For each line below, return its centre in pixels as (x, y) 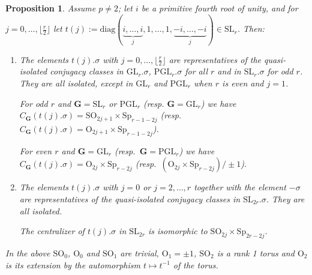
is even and (243, 83)
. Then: (251, 29)
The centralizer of (52, 231)
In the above (28, 252)
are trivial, (139, 252)
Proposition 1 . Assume (51, 8)
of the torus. (196, 264)
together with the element (240, 187)
